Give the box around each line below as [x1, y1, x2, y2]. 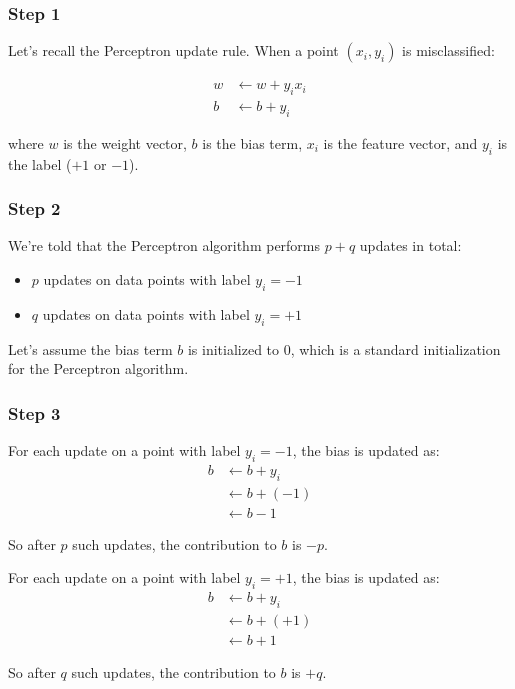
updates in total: [359, 235, 462, 256]
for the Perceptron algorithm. [8, 358, 189, 379]
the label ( [8, 153, 72, 174]
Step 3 [8, 400, 61, 425]
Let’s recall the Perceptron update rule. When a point [8, 40, 339, 61]
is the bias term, [202, 132, 303, 153]
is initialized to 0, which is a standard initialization [187, 338, 501, 359]
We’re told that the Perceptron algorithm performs [8, 235, 321, 256]
